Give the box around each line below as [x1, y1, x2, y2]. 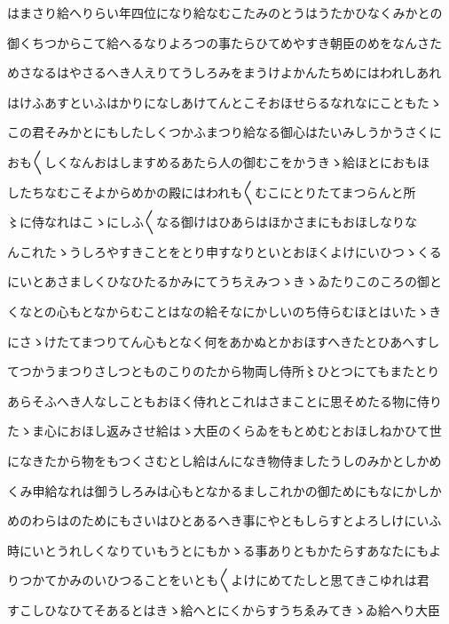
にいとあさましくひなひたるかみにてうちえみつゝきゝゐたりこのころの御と [7, 272, 442, 291]
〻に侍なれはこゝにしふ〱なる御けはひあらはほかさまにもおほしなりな [7, 212, 417, 231]
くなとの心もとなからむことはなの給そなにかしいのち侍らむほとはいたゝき [7, 301, 442, 320]
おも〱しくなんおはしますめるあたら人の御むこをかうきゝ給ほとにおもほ [7, 152, 429, 171]
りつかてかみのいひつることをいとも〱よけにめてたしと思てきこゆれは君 [7, 571, 429, 589]
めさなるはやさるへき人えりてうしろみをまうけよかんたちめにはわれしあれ [7, 63, 442, 82]
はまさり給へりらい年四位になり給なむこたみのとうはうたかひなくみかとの [7, 4, 443, 21]
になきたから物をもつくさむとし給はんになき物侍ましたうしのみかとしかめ [7, 451, 442, 469]
